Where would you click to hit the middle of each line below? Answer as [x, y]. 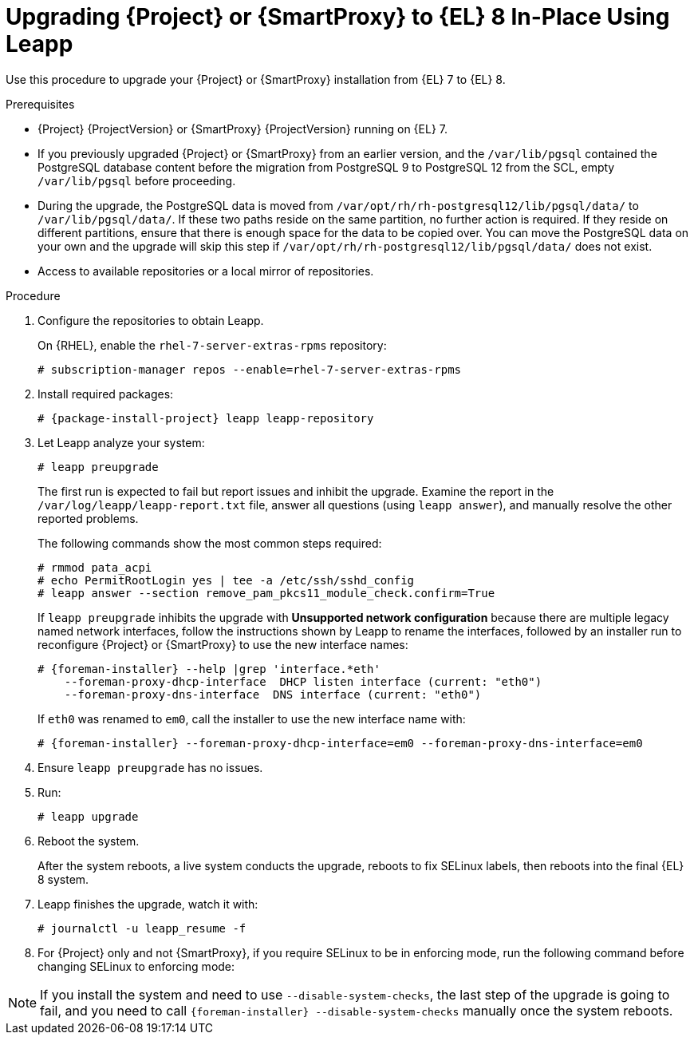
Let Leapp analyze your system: [121, 442]
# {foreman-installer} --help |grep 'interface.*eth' [209, 669]
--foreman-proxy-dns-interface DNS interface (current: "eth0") [273, 694]
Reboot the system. [89, 841]
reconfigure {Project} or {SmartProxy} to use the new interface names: [223, 644]
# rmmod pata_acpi [95, 567]
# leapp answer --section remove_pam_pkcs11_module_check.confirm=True [266, 593]
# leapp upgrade [88, 816]
